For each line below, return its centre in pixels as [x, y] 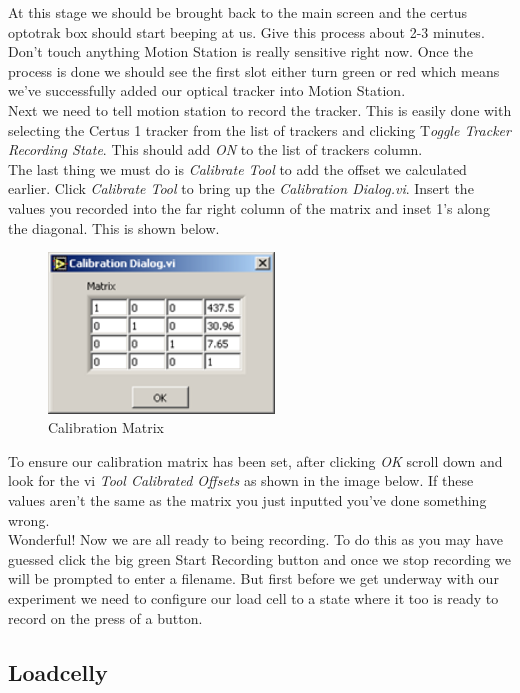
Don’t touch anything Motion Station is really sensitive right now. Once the [240, 51]
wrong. [29, 519]
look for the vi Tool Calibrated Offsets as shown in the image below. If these [241, 480]
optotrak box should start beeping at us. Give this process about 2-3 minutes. [246, 31]
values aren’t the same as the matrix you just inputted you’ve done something [247, 499]
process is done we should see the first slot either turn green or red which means [254, 70]
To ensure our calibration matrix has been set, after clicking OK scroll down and [255, 460]
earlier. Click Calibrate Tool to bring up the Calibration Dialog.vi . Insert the [241, 188]
